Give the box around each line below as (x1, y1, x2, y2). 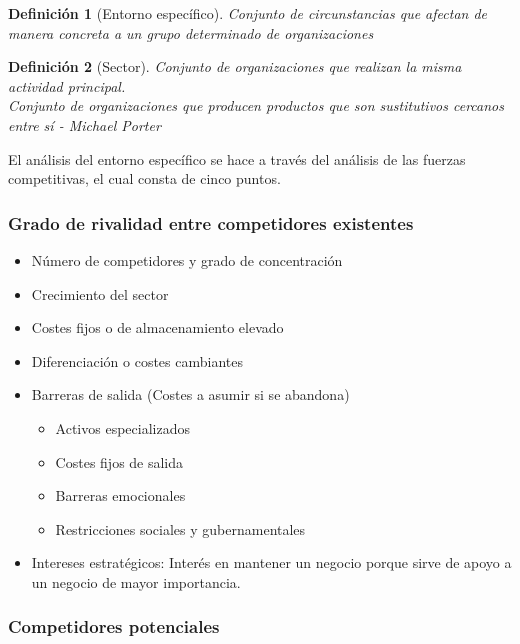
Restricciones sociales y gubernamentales (55, 518, 306, 539)
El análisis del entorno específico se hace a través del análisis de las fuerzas (8, 148, 466, 169)
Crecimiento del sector (31, 283, 169, 304)
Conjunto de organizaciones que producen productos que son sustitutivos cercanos (8, 95, 504, 116)
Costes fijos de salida (55, 451, 184, 472)
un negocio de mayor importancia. (31, 571, 241, 592)
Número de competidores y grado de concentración (31, 249, 343, 270)
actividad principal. (8, 75, 126, 96)
